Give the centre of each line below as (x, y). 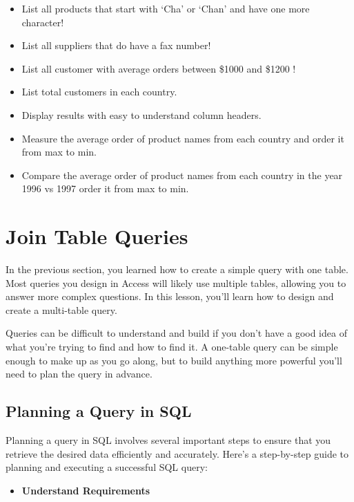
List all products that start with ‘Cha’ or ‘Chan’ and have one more (166, 8)
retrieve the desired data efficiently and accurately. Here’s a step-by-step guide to (177, 453)
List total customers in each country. (99, 92)
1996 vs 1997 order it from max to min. (105, 188)
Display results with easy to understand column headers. (141, 114)
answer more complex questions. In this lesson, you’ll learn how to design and (170, 296)
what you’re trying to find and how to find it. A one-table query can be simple (172, 347)
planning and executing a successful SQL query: (107, 467)
